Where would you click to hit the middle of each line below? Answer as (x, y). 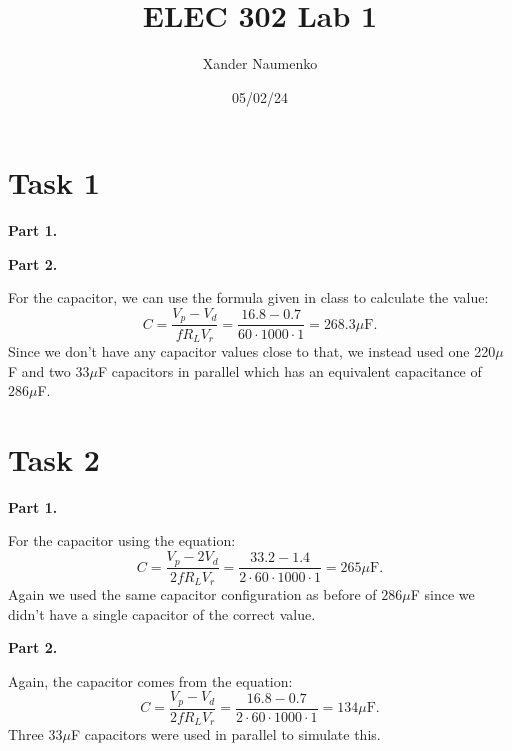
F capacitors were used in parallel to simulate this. (225, 734)
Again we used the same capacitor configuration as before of (192, 594)
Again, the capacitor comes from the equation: (150, 680)
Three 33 (35, 734)
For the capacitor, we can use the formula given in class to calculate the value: (248, 297)
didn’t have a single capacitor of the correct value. (162, 613)
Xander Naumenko (260, 63)
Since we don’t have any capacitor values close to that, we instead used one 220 (252, 350)
